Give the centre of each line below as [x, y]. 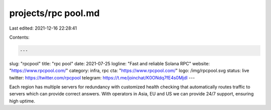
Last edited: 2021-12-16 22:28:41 [43, 28]
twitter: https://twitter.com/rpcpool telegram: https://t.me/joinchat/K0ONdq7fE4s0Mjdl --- [102, 77]
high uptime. [22, 101]
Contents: [19, 37]
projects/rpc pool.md [54, 13]
